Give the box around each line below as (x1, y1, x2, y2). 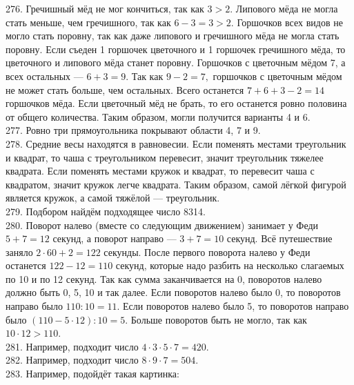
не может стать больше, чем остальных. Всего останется (6, 82, 244, 97)
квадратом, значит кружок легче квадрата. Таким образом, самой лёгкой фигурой (6, 177, 346, 191)
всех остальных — (6, 68, 83, 83)
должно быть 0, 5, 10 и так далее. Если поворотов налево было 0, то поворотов (6, 285, 341, 299)
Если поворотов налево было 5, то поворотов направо (123, 299, 349, 313)
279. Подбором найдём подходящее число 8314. (6, 204, 206, 218)
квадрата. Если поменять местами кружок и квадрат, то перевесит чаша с (6, 164, 315, 178)
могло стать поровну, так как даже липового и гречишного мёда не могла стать (6, 28, 340, 43)
